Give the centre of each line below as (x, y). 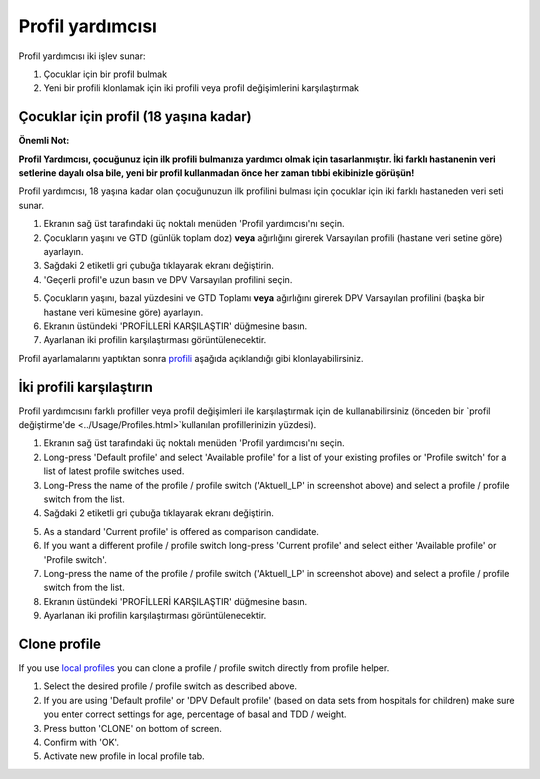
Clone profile (60, 643)
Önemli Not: (44, 141)
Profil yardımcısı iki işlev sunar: (82, 56)
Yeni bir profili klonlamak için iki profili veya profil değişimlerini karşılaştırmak (201, 88)
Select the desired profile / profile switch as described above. (170, 686)
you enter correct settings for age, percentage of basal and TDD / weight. (195, 714)
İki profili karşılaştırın (86, 386)
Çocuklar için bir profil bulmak (105, 74)
